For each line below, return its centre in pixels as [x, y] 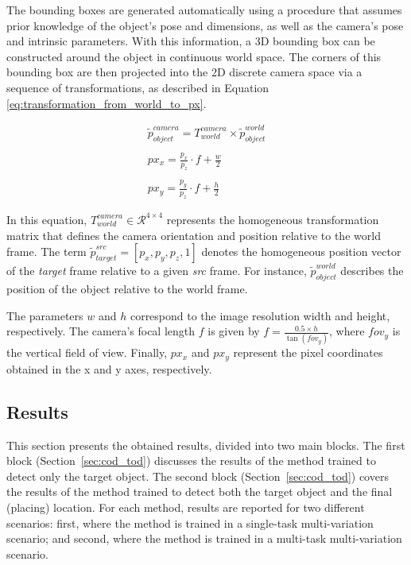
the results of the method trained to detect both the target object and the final [200, 491]
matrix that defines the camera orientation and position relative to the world [194, 235]
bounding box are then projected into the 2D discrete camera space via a [184, 72]
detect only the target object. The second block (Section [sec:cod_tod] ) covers [198, 476]
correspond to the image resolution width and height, [260, 315]
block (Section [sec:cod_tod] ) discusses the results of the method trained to [191, 461]
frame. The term [47, 252]
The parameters [45, 315]
